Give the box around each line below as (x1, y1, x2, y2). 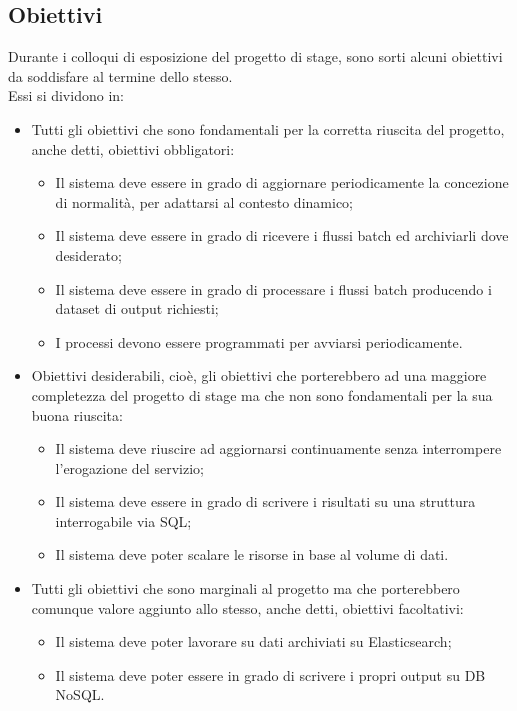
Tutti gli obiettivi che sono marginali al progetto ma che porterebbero (31, 578, 460, 599)
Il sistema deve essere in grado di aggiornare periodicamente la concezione (55, 172, 509, 193)
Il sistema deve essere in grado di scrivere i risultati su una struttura (55, 491, 476, 512)
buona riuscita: (31, 404, 123, 425)
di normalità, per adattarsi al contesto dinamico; (55, 191, 353, 212)
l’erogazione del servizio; (55, 457, 204, 478)
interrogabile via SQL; (55, 510, 192, 531)
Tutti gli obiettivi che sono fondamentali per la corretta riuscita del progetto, (31, 118, 505, 139)
